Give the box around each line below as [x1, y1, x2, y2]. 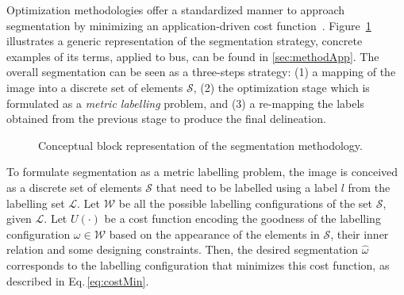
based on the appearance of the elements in [109, 225, 320, 242]
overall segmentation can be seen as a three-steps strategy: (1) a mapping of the [6, 63, 396, 80]
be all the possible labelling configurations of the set [118, 194, 372, 211]
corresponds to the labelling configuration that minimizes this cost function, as [6, 256, 390, 273]
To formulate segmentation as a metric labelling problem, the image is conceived [6, 163, 398, 180]
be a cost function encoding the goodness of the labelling [104, 210, 381, 227]
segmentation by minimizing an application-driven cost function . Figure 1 [6, 17, 371, 33]
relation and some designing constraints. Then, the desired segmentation [6, 241, 359, 258]
